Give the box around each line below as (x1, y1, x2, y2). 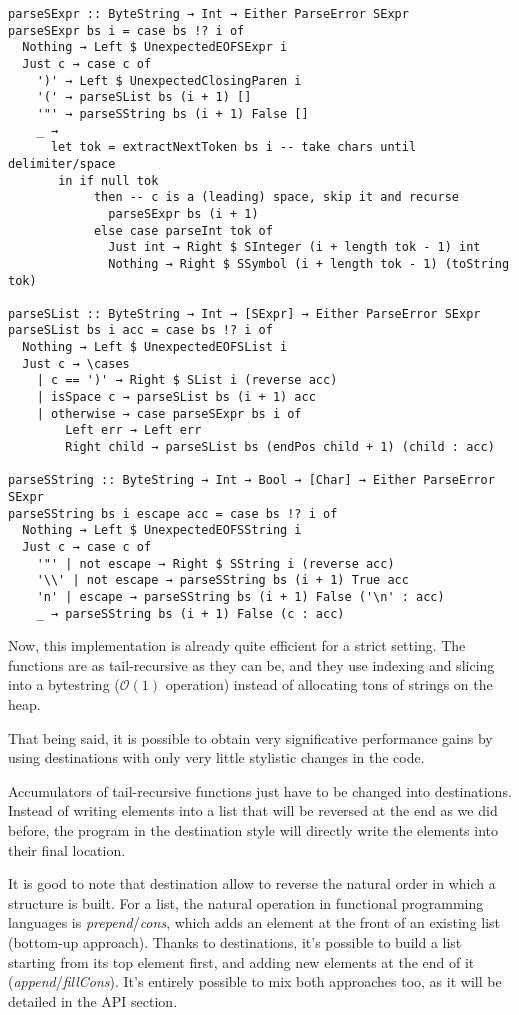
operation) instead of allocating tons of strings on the (165, 674, 493, 695)
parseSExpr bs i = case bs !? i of (8, 23, 245, 38)
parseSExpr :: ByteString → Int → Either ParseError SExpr (8, 7, 409, 21)
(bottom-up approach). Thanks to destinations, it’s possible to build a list (8, 932, 462, 952)
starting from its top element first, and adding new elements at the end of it (8, 951, 475, 972)
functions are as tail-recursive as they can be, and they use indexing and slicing (8, 654, 495, 675)
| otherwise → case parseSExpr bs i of (36, 406, 302, 421)
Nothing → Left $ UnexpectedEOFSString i (22, 523, 302, 538)
